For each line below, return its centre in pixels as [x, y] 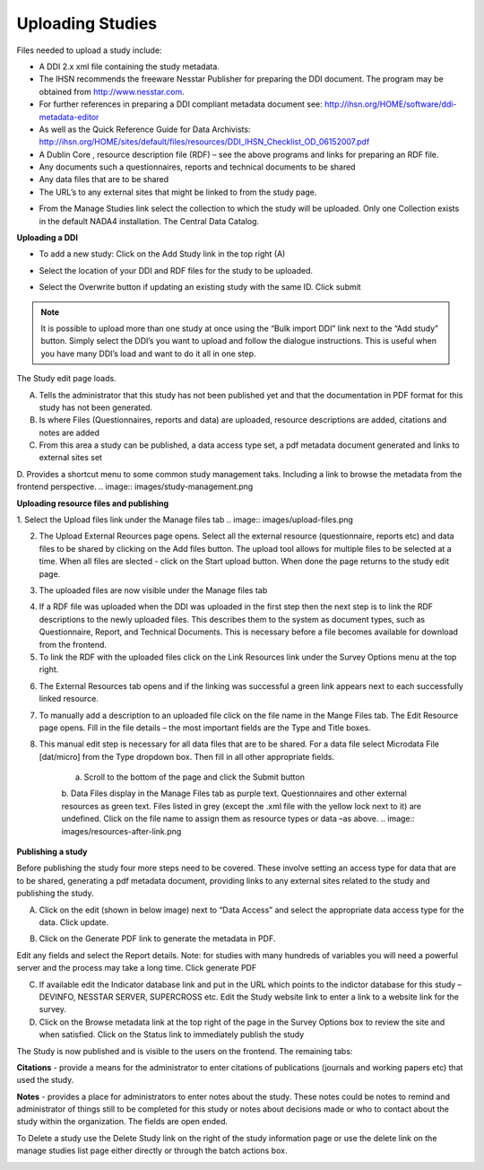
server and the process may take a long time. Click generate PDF [137, 968]
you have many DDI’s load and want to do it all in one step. [148, 354]
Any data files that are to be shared [104, 179]
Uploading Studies [87, 23]
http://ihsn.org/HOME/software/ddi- [390, 104]
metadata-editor [69, 117]
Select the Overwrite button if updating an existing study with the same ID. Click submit [200, 287]
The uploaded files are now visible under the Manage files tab [153, 590]
